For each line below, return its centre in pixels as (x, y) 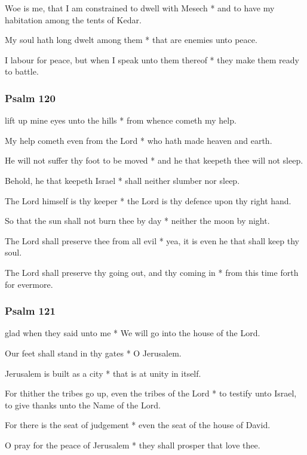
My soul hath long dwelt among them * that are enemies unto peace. (131, 40)
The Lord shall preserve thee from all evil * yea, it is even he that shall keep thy (152, 240)
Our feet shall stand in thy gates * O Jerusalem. (93, 353)
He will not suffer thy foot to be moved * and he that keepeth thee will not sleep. (154, 160)
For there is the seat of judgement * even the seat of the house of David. (138, 425)
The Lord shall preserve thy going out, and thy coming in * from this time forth (152, 272)
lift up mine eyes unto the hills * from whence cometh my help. (121, 120)
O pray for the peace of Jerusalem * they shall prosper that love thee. (133, 445)
